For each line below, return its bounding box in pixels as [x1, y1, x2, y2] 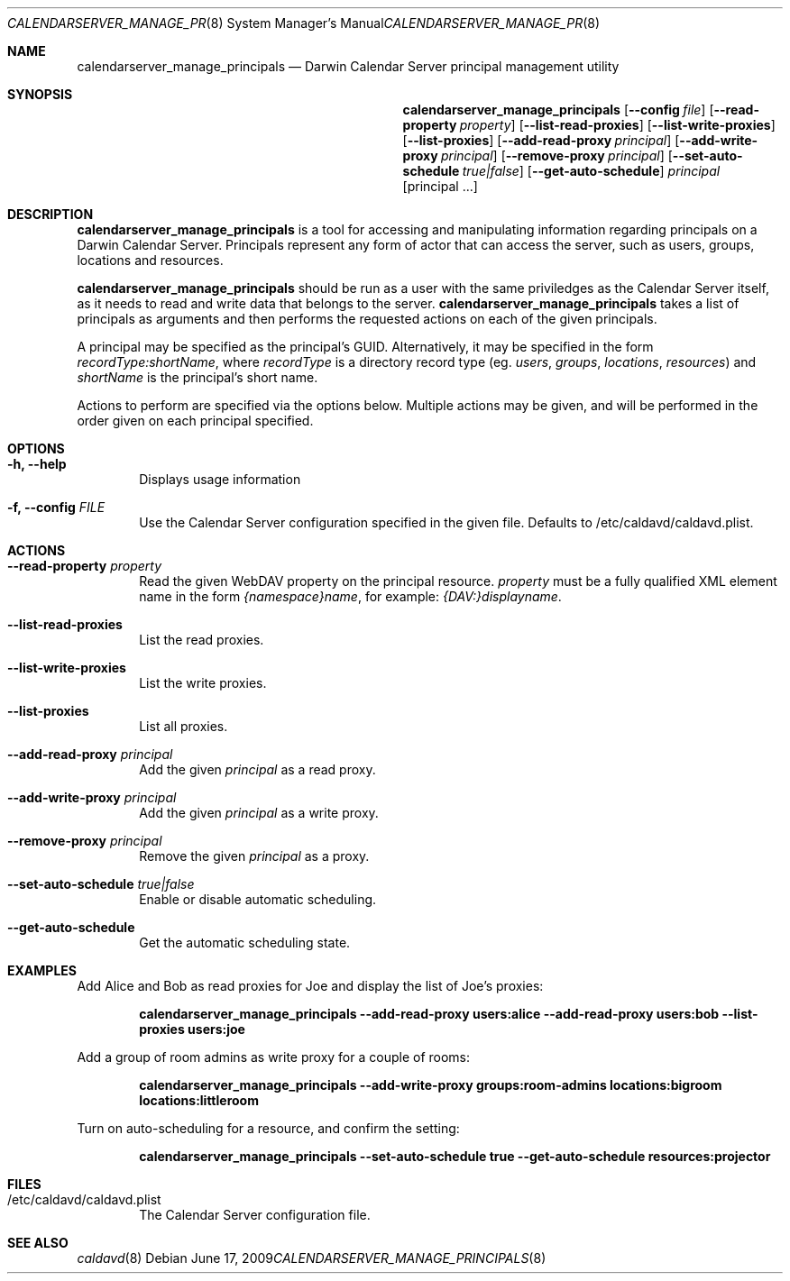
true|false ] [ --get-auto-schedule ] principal [462, 163, 721, 178]
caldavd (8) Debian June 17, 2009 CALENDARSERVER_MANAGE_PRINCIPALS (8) [77, 1250, 547, 1266]
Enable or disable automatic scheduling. [139, 892, 377, 907]
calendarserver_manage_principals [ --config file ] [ [402, 102, 714, 117]
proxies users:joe [139, 1021, 245, 1037]
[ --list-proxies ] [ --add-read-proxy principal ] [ [402, 133, 680, 148]
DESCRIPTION [7, 206, 94, 222]
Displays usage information [139, 471, 301, 487]
